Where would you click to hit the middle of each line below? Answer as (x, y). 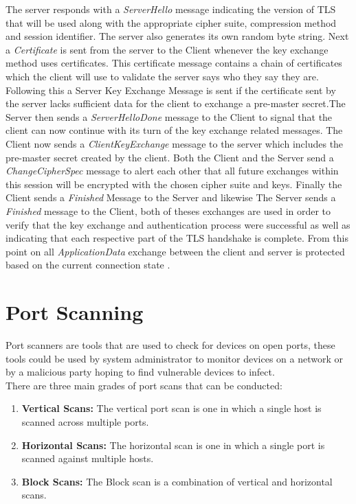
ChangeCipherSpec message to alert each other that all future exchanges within (172, 171)
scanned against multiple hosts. (88, 458)
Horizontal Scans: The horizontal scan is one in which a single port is (173, 445)
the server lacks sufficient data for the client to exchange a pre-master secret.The (176, 103)
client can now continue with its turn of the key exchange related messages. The (174, 130)
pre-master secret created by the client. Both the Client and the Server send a (170, 157)
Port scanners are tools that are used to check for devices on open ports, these (170, 345)
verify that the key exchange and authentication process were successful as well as (178, 224)
